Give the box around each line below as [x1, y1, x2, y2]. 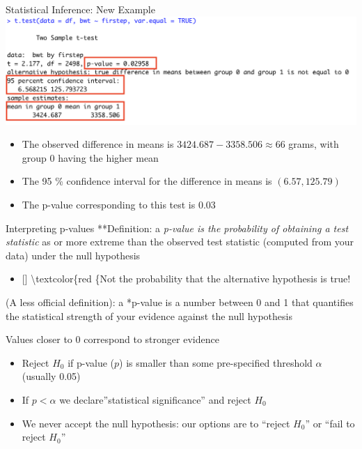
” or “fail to [305, 416, 355, 430]
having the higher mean [58, 150, 159, 165]
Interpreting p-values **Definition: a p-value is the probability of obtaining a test [6, 220, 349, 235]
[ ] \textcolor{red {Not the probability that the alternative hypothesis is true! [22, 271, 351, 286]
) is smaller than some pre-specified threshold [119, 355, 313, 370]
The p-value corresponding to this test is [22, 197, 196, 211]
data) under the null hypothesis [6, 248, 141, 262]
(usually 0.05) [22, 369, 81, 383]
